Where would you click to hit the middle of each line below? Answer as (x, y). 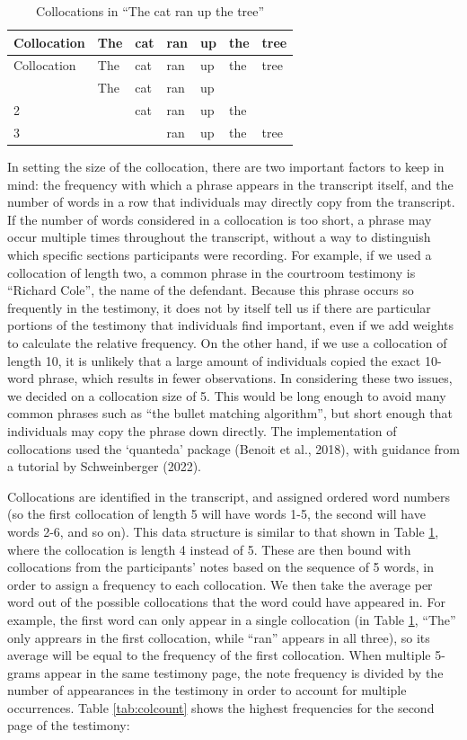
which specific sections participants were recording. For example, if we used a (220, 255)
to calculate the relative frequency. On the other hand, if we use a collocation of (227, 343)
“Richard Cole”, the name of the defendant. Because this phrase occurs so (211, 290)
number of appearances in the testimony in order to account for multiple (207, 690)
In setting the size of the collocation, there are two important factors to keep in (226, 167)
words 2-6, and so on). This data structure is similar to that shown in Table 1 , (223, 531)
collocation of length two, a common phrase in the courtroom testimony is (211, 272)
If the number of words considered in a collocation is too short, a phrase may (220, 219)
